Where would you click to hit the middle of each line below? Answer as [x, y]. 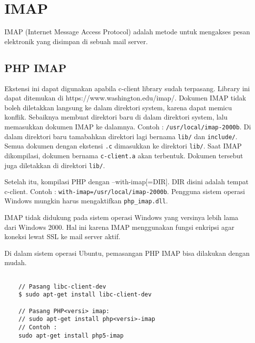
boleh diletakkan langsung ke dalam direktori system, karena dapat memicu [118, 107]
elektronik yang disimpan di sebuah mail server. [76, 41]
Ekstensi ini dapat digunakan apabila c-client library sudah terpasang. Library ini [127, 88]
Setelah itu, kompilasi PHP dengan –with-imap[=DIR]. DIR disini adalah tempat [127, 182]
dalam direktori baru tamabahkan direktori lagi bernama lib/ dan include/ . [121, 136]
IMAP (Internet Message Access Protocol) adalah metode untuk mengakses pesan [127, 32]
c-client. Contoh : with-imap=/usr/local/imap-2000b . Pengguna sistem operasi [125, 191]
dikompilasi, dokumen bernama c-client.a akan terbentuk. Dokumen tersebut [124, 155]
